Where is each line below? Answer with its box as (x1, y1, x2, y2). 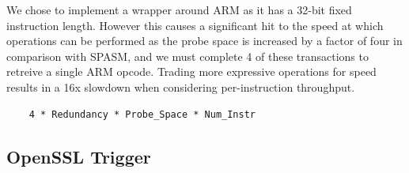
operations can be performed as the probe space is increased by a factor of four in (6, 32, 403, 49)
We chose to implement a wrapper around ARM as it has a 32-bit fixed (6, 2, 352, 17)
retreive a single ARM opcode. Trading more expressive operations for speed (6, 63, 377, 80)
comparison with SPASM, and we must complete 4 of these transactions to (6, 47, 369, 64)
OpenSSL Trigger (6, 144, 151, 168)
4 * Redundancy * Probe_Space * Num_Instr (28, 108, 256, 120)
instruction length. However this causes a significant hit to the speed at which (6, 17, 384, 33)
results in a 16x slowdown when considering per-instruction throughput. (6, 78, 355, 95)
